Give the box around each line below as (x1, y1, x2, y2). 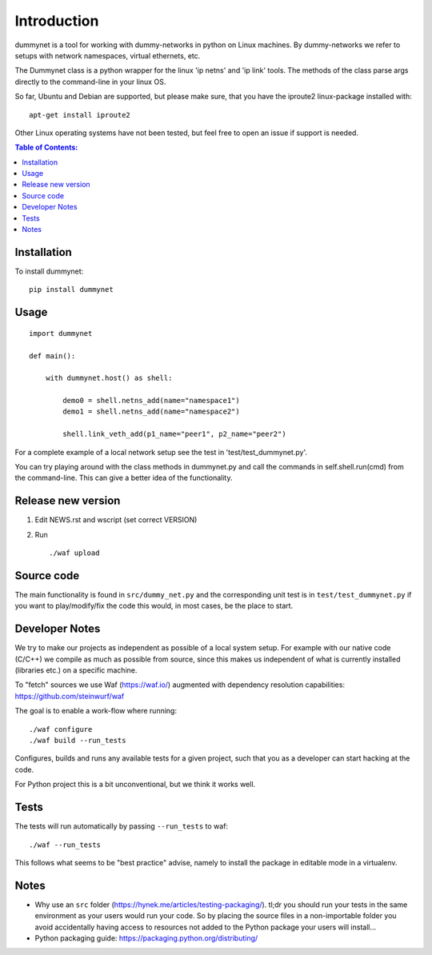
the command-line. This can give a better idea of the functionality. (14, 473, 233, 483)
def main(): (29, 351, 76, 360)
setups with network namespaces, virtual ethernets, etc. (14, 50, 201, 60)
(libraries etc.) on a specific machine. (14, 665, 138, 675)
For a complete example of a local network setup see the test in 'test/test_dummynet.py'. (14, 447, 308, 457)
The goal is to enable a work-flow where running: (14, 706, 178, 716)
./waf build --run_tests (29, 736, 126, 745)
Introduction (14, 12, 99, 30)
